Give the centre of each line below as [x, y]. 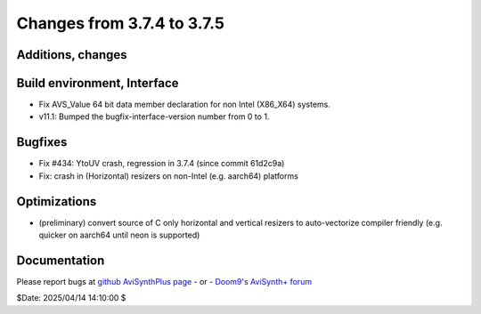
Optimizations [57, 201]
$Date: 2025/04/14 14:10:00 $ [71, 298]
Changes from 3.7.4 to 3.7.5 [120, 23]
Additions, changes [72, 55]
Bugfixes [42, 142]
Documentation [61, 260]
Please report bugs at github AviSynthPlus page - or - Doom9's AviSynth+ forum [164, 281]
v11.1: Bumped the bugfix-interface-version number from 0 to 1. [154, 117]
